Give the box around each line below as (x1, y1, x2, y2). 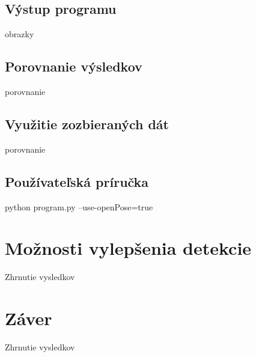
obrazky (5, 28, 34, 40)
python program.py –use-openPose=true (5, 200, 153, 213)
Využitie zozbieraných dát (5, 114, 169, 133)
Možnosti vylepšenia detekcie (5, 236, 252, 260)
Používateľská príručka (5, 172, 149, 191)
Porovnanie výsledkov (5, 57, 142, 76)
